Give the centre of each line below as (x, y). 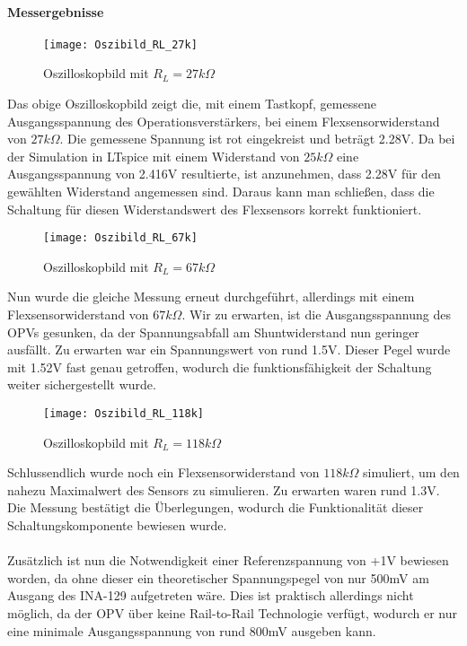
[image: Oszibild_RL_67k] (120, 238)
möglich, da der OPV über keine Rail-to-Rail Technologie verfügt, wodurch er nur (232, 613)
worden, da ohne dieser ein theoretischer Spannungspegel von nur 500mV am (218, 577)
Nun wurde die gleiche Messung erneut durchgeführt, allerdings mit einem (211, 297)
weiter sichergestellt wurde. (82, 384)
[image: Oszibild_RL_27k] (120, 44)
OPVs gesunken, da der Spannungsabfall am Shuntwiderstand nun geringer (213, 332)
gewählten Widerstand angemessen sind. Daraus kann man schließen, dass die (221, 192)
